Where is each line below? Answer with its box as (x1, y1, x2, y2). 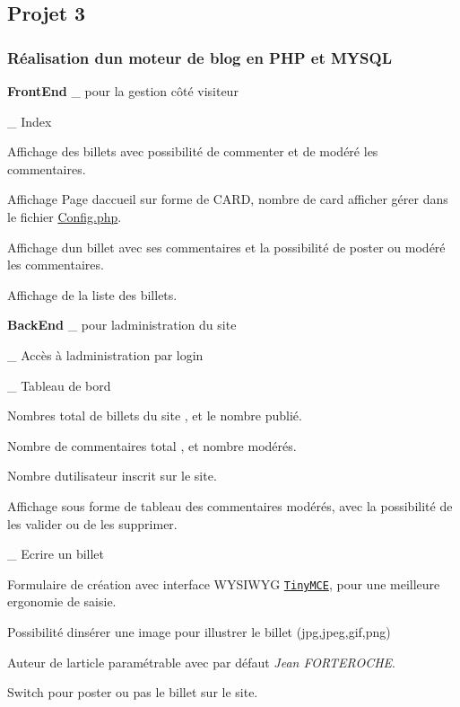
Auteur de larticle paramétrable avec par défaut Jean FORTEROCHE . (7, 652, 395, 671)
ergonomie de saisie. (7, 592, 117, 611)
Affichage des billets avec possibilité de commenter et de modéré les (7, 142, 378, 161)
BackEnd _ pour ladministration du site (7, 315, 237, 334)
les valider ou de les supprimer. (7, 514, 178, 533)
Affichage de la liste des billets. (7, 285, 178, 304)
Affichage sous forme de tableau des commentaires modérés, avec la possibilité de (7, 496, 453, 515)
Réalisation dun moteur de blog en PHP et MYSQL (7, 46, 392, 68)
